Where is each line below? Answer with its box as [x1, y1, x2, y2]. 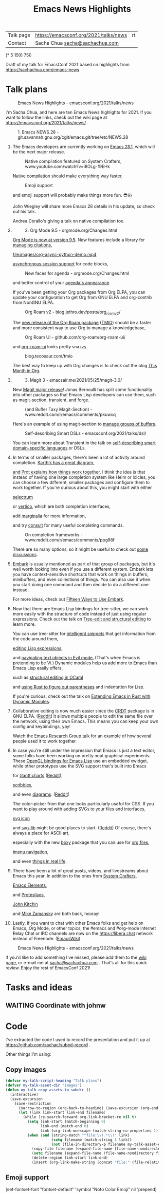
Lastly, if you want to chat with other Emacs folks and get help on [12, 920, 144, 926]
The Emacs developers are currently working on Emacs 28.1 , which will [12, 144, 155, 149]
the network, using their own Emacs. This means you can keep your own [12, 718, 159, 724]
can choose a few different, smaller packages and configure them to [12, 479, 150, 485]
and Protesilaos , [12, 892, 45, 897]
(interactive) [10, 1092, 38, 1097]
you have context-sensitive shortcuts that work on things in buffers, [12, 571, 149, 577]
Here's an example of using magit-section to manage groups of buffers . [12, 421, 157, 427]
